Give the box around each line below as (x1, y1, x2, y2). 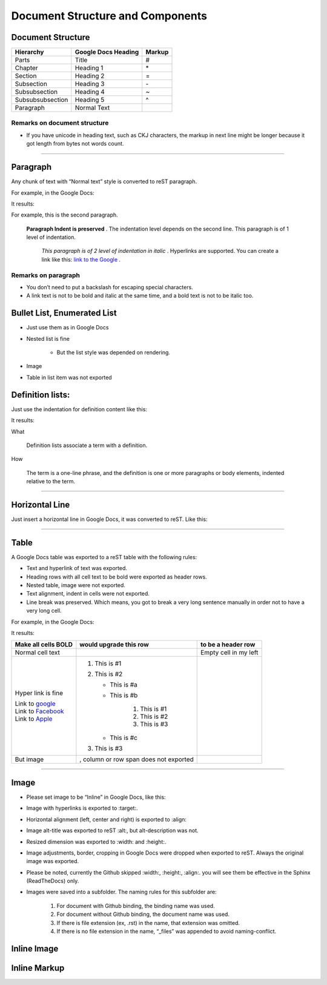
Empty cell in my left (200, 648, 259, 657)
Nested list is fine (26, 335, 70, 342)
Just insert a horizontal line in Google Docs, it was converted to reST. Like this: (11, 516, 208, 523)
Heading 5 (74, 96, 105, 104)
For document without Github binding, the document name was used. (56, 910, 230, 918)
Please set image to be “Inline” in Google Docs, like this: (26, 793, 166, 801)
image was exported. (26, 858, 79, 865)
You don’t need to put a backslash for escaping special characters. (26, 283, 193, 291)
